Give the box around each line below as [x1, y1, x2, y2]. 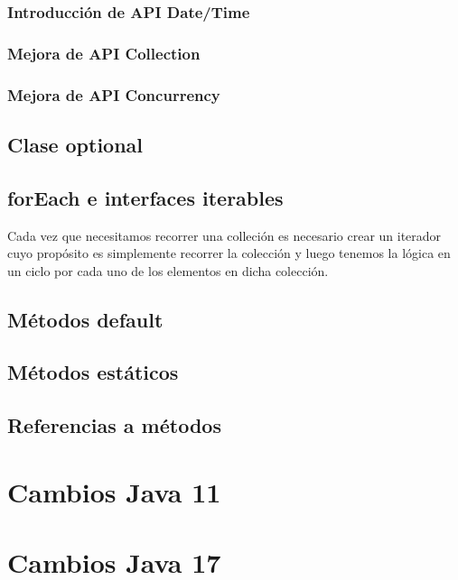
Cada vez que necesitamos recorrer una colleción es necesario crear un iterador [7, 226, 442, 244]
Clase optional [7, 130, 144, 158]
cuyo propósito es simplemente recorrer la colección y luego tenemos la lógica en [7, 244, 451, 262]
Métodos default [7, 305, 164, 333]
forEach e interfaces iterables [7, 183, 284, 211]
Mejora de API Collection [7, 41, 201, 64]
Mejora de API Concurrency [7, 83, 220, 106]
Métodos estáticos [7, 358, 179, 386]
